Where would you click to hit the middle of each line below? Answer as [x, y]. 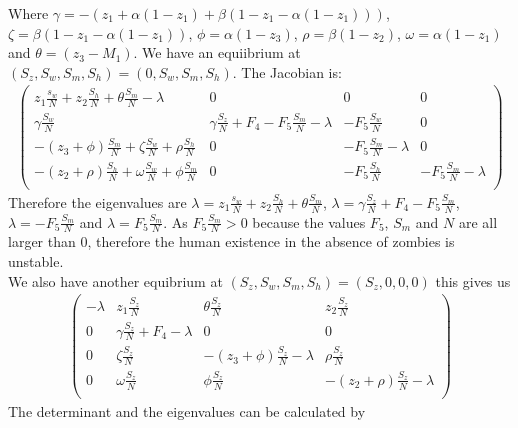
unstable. [36, 261]
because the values [309, 221]
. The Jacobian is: [287, 71]
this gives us [473, 280]
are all [478, 221]
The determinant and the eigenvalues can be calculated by [187, 410]
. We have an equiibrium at [217, 52]
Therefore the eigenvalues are [97, 201]
